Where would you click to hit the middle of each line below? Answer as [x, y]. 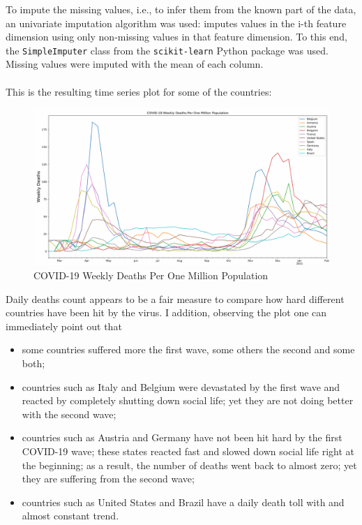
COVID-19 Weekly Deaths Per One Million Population [151, 275]
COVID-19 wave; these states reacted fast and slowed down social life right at [188, 451]
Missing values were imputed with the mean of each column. [135, 64]
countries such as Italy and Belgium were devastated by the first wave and [181, 386]
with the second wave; [69, 414]
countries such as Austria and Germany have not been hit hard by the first [182, 437]
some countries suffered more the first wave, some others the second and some [188, 349]
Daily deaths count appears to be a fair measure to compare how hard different [175, 298]
